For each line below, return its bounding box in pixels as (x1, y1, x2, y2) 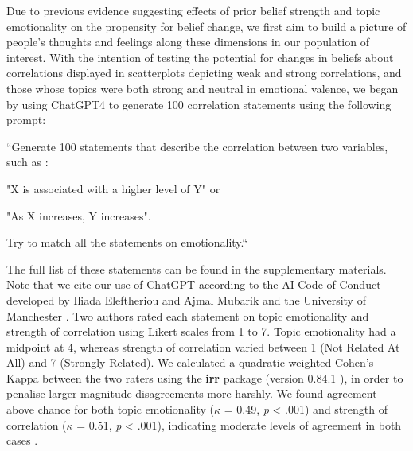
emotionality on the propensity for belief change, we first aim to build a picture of (6, 17, 407, 34)
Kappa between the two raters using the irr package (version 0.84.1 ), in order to (6, 369, 403, 386)
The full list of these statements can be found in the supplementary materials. (6, 260, 387, 277)
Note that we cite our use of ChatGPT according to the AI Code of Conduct (6, 276, 381, 293)
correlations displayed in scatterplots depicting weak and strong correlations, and (6, 64, 402, 81)
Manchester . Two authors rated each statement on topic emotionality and (6, 307, 369, 324)
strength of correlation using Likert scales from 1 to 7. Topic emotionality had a (6, 323, 396, 340)
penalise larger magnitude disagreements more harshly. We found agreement (6, 385, 377, 402)
